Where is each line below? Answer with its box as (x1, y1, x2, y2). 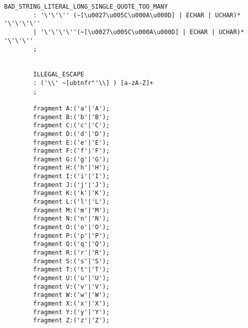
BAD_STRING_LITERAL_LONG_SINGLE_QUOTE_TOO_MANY (4, 3, 168, 10)
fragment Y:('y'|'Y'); (33, 308, 110, 316)
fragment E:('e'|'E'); (33, 139, 110, 146)
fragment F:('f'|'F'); (33, 147, 110, 155)
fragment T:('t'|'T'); (33, 266, 110, 274)
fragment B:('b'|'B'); (33, 113, 110, 121)
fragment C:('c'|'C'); (33, 122, 110, 129)
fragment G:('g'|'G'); (33, 155, 110, 163)
